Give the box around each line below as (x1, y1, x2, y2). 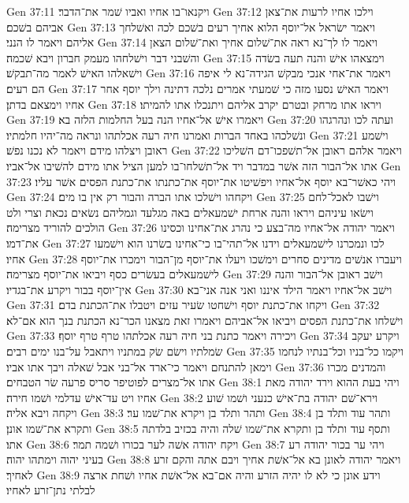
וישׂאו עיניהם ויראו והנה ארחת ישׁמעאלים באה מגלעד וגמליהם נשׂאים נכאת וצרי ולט (6, 203, 374, 220)
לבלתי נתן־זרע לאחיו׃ (6, 482, 95, 498)
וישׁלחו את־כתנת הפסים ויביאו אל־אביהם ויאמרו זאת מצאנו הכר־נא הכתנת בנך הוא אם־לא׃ (6, 311, 403, 328)
